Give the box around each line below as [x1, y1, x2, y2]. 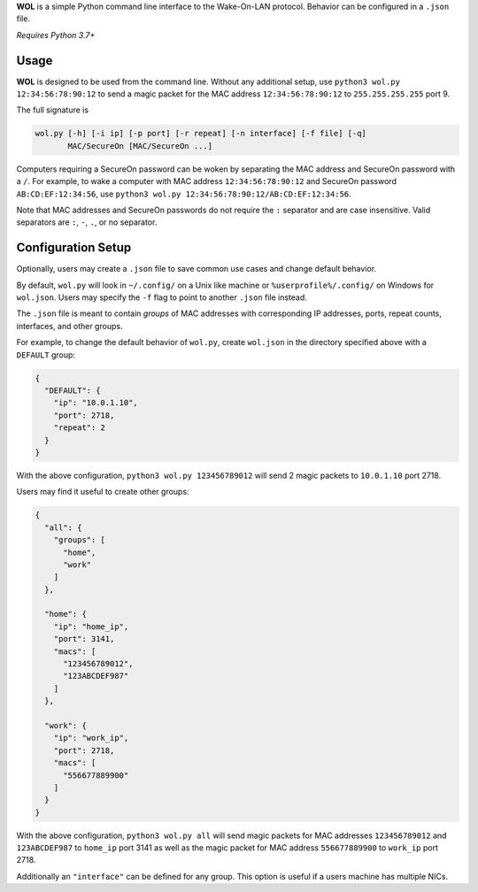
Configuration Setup [16, 240, 132, 256]
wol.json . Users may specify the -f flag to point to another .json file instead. [16, 292, 307, 303]
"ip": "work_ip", [53, 733, 129, 743]
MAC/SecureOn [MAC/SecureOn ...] [67, 141, 212, 150]
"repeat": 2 [53, 423, 106, 433]
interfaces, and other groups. [16, 320, 123, 331]
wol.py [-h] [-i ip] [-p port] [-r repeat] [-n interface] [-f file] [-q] [35, 128, 367, 139]
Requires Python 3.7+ [16, 29, 96, 40]
